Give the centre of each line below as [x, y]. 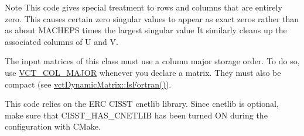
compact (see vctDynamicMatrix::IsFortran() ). [88, 84]
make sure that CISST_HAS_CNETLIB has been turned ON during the [136, 115]
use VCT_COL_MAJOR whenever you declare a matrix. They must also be [143, 72]
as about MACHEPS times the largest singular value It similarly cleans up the [146, 30]
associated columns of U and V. [62, 41]
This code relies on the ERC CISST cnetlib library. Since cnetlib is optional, [142, 104]
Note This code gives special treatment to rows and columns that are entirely [144, 7]
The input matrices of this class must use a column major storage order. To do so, [152, 61]
